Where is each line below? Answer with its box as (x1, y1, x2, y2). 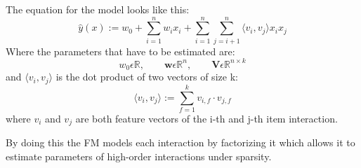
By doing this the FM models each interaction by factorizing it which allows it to (6, 135, 355, 150)
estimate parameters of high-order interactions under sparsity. (6, 148, 272, 163)
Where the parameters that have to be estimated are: (6, 43, 235, 58)
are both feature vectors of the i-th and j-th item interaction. (75, 111, 338, 125)
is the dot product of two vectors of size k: (55, 69, 238, 84)
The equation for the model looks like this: (6, 2, 190, 16)
